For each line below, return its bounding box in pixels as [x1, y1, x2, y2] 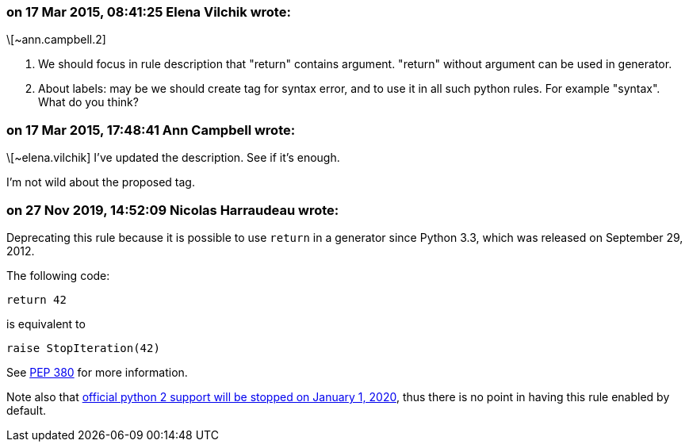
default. [6, 403, 47, 417]
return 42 [6, 293, 67, 306]
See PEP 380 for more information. [6, 365, 188, 379]
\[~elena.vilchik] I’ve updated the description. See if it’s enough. [6, 151, 340, 165]
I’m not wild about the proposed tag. [6, 175, 195, 190]
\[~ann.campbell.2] [6, 33, 106, 47]
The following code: [6, 268, 110, 282]
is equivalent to [6, 316, 86, 331]
